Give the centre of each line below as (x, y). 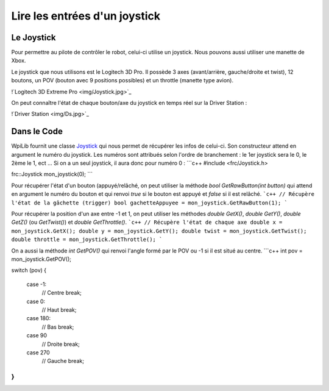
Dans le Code (37, 131)
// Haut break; (59, 310)
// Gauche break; (63, 361)
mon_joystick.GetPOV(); (41, 259)
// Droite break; (61, 344)
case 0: (36, 301)
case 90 (37, 335)
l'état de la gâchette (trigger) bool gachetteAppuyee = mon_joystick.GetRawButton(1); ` (149, 203)
